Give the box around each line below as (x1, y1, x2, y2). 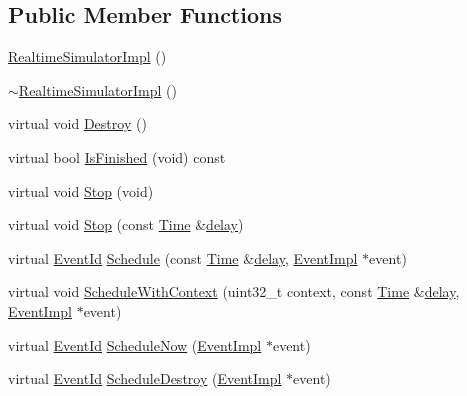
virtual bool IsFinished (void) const (8, 146, 226, 167)
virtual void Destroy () (8, 113, 147, 134)
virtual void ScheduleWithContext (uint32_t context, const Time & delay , (8, 281, 460, 302)
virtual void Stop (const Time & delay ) (8, 214, 244, 235)
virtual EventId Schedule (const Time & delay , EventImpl (8, 247, 358, 268)
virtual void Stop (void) (8, 180, 154, 201)
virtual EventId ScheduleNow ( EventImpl (8, 334, 262, 355)
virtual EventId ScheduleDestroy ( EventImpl (8, 368, 282, 389)
